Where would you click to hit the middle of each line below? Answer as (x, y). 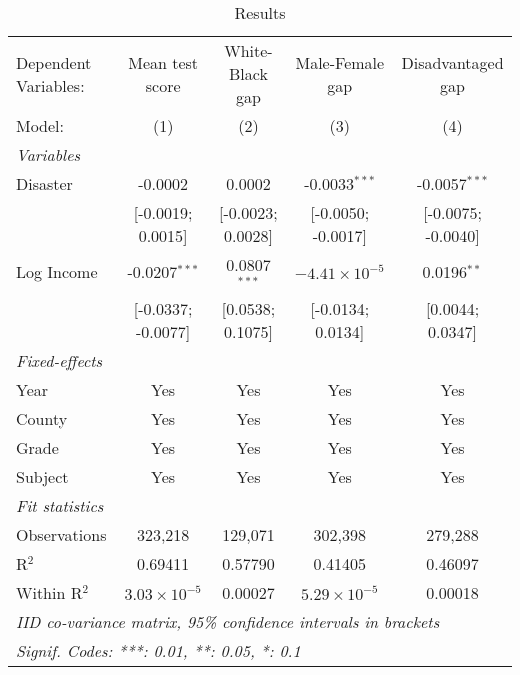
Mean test (163, 62)
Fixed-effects (59, 360)
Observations (61, 534)
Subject (42, 476)
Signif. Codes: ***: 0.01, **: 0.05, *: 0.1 (158, 650)
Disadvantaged (452, 62)
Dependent (54, 62)
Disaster (44, 183)
